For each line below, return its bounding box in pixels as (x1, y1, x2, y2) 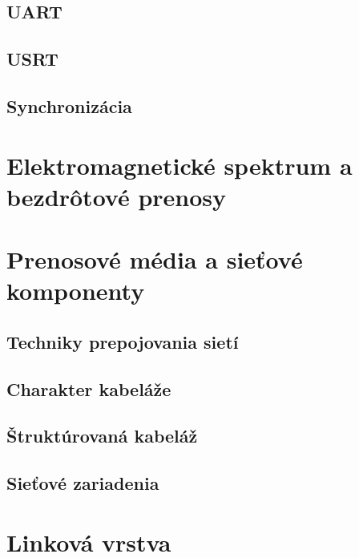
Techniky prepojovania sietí (6, 329, 239, 354)
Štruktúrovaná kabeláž (6, 423, 198, 448)
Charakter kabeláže (6, 376, 171, 401)
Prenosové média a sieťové (6, 243, 303, 276)
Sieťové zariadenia (6, 471, 159, 495)
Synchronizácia (6, 93, 132, 118)
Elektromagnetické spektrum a (6, 148, 353, 181)
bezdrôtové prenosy (6, 180, 227, 212)
